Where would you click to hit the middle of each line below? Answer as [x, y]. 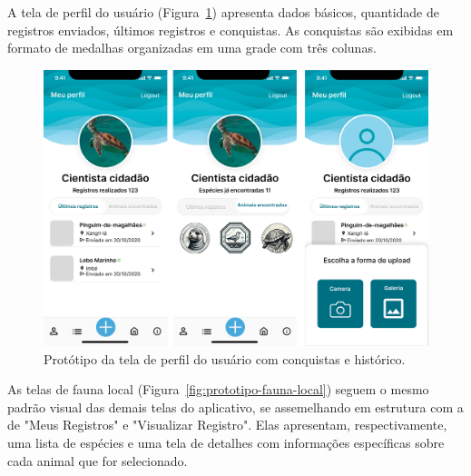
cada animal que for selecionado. [98, 460]
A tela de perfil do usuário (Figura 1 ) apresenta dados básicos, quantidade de [223, 12]
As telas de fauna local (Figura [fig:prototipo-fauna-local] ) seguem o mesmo [218, 389]
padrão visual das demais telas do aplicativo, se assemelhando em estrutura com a [235, 407]
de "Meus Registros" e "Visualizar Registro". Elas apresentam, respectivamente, [227, 425]
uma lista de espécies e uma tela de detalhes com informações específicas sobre [226, 443]
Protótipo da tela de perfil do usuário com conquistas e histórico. [225, 358]
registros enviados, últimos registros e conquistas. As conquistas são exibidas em [231, 30]
